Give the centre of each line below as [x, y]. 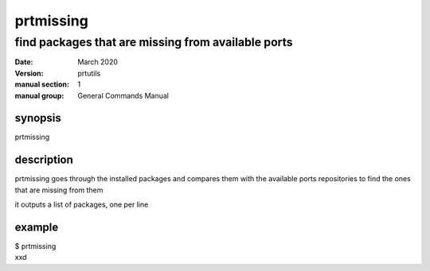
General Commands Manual [123, 95]
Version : [29, 73]
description [44, 160]
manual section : [42, 84]
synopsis [38, 118]
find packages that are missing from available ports [154, 42]
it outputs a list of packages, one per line [82, 205]
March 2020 [98, 62]
